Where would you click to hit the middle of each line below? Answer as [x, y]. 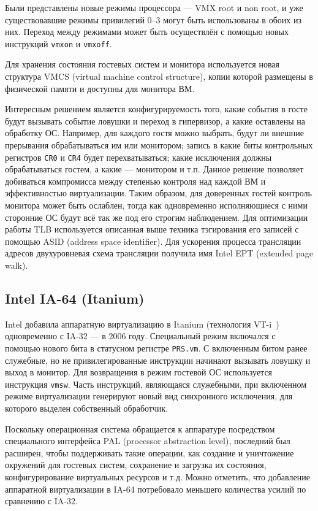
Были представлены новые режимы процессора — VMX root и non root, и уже [154, 7]
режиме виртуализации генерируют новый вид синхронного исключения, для [149, 396]
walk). [17, 265]
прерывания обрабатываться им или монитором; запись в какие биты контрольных [159, 145]
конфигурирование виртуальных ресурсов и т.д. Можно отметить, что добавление [157, 477]
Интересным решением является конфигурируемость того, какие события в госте [156, 109]
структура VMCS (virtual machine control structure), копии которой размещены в [159, 76]
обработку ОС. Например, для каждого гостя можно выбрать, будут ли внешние [154, 133]
